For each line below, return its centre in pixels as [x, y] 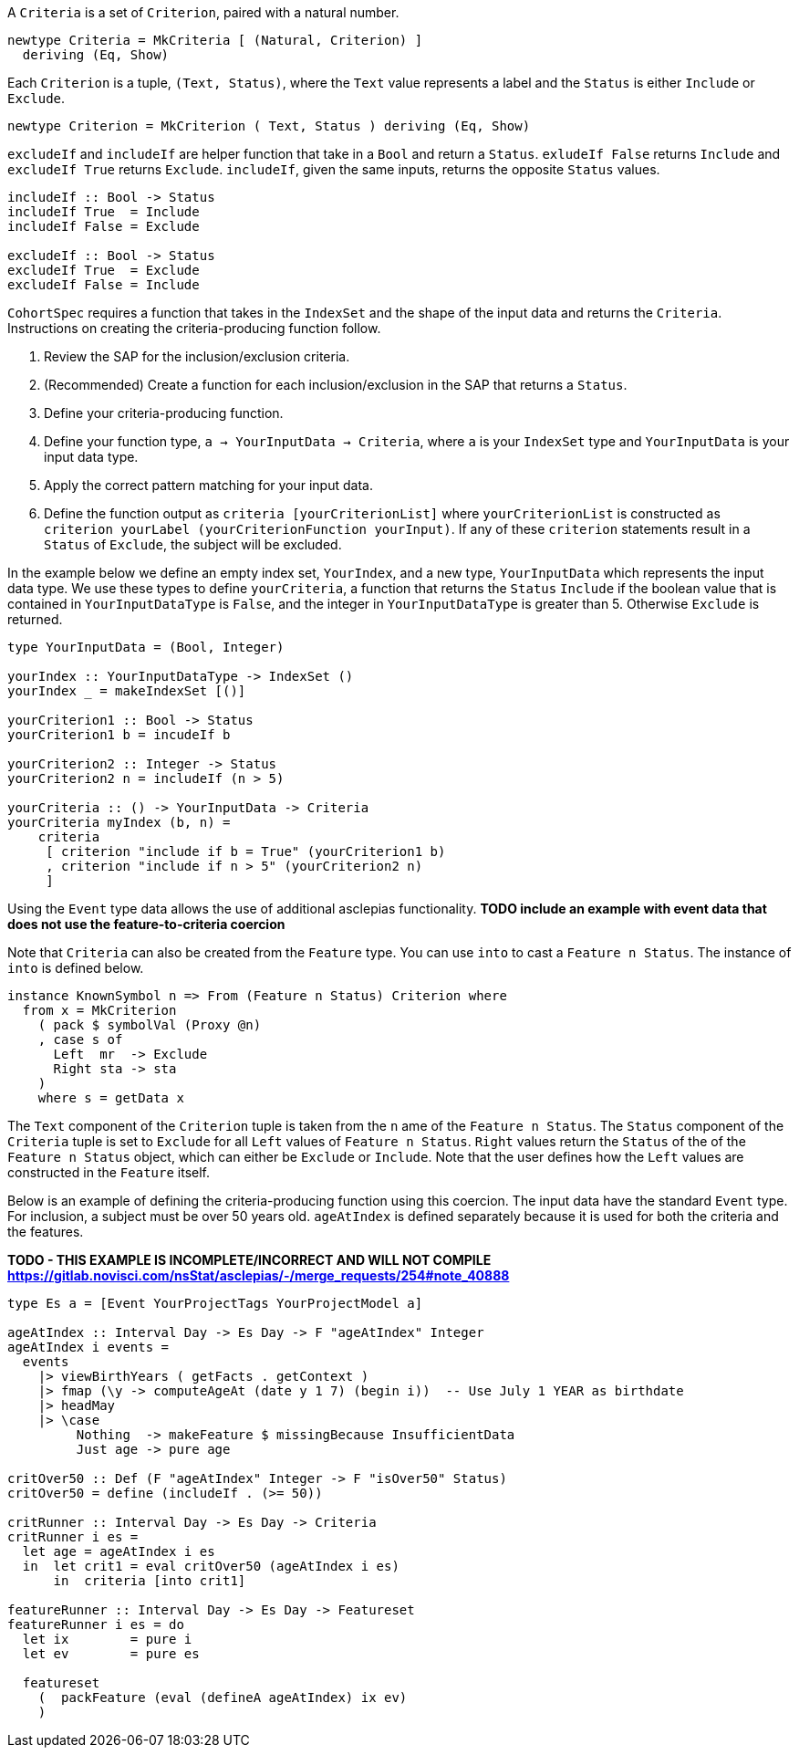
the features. [46, 1232]
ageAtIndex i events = [88, 1347]
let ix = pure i [107, 1639]
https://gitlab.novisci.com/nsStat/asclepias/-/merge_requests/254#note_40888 [259, 1275]
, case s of [80, 1039]
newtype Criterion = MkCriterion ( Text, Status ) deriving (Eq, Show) [269, 126]
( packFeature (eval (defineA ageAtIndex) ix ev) [223, 1698]
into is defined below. [76, 968]
